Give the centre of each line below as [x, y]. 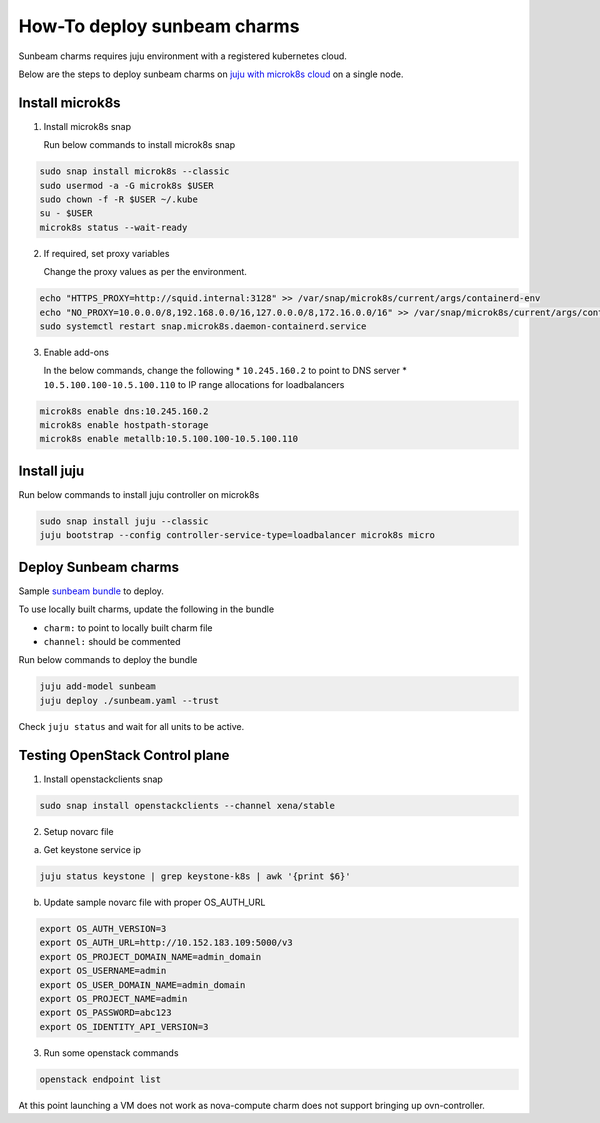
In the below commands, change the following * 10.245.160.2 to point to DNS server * [225, 371]
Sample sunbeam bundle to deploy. [91, 591]
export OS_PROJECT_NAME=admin [113, 998]
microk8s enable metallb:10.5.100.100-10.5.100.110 [169, 439]
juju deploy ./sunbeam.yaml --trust [129, 700]
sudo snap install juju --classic [124, 521]
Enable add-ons [76, 352]
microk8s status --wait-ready [113, 227]
